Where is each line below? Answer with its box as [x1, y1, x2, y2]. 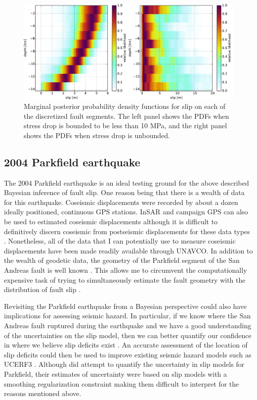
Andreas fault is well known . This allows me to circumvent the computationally [4, 265, 247, 275]
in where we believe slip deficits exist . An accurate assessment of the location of [4, 340, 248, 350]
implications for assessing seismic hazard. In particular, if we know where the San [4, 310, 251, 321]
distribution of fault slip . [4, 284, 81, 295]
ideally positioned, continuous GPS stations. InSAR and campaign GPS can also [4, 206, 248, 217]
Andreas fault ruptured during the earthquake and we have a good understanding [4, 320, 252, 331]
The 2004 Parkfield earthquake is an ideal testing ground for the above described [4, 177, 249, 188]
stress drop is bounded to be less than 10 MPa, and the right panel [24, 120, 227, 131]
